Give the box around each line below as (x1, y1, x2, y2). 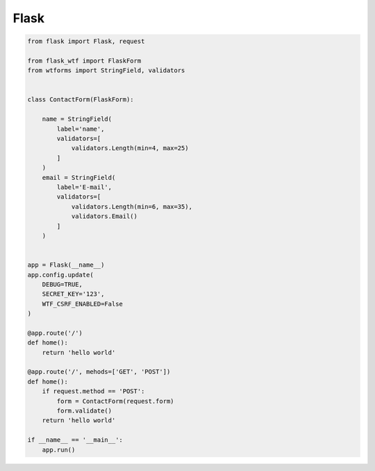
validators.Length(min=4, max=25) (71, 144, 189, 152)
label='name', (56, 125, 105, 133)
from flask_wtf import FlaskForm (27, 56, 142, 65)
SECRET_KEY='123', (42, 290, 105, 298)
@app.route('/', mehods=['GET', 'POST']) (27, 368, 171, 376)
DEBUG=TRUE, (42, 280, 83, 288)
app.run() (42, 445, 76, 454)
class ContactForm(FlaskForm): (27, 96, 135, 104)
